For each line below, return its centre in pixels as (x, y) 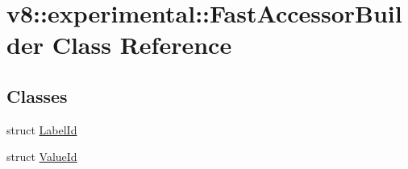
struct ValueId (42, 157)
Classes (37, 95)
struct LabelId (42, 129)
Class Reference (142, 45)
